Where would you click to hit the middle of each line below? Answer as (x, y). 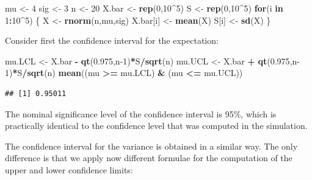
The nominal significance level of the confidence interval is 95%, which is (141, 113)
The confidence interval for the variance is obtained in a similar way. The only (151, 146)
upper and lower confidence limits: (69, 169)
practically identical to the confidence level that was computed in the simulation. (156, 126)
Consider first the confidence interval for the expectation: (112, 40)
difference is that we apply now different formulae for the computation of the (149, 158)
